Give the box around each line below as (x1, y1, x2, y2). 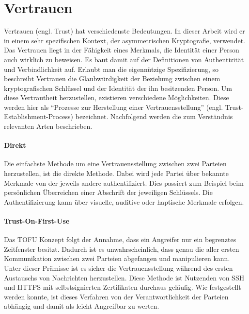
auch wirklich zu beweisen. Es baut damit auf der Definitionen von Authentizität (4, 54, 244, 64)
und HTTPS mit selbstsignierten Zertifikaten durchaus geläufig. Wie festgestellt (4, 282, 241, 292)
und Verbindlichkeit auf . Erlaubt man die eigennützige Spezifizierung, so (4, 64, 219, 74)
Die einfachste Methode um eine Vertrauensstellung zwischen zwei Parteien (4, 158, 227, 169)
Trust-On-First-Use (4, 216, 70, 226)
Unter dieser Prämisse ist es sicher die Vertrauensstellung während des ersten (4, 263, 233, 273)
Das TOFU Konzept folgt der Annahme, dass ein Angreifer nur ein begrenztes (4, 234, 236, 244)
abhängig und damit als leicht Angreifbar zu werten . (4, 301, 159, 311)
